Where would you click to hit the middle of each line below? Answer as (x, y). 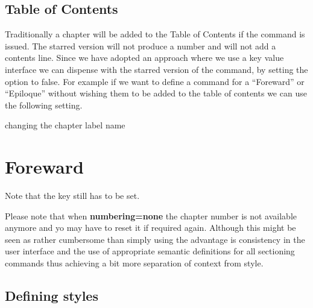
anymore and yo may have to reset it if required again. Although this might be (150, 228)
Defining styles (52, 296)
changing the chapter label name (65, 125)
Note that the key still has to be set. (72, 196)
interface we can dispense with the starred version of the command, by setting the (156, 69)
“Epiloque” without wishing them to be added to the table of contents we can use (156, 93)
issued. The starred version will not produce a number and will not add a (141, 46)
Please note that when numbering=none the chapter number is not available (151, 215)
